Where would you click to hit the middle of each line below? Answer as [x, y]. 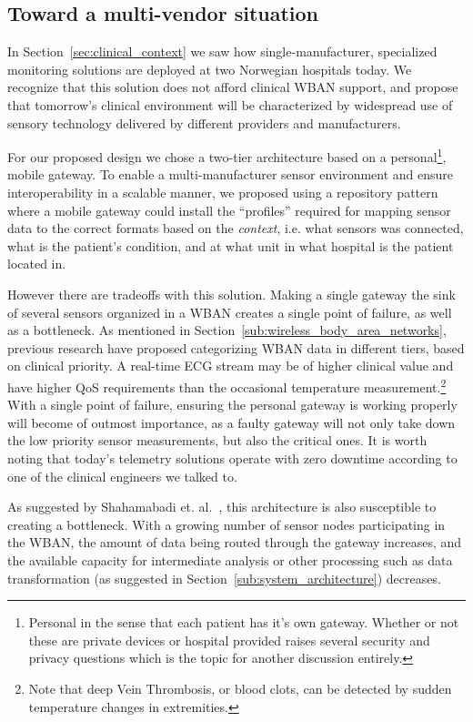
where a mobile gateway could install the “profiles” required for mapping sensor [229, 210]
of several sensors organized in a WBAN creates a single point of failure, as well [230, 312]
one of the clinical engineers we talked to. [122, 476]
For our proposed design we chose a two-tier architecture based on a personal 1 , [227, 155]
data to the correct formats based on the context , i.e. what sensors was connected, [236, 228]
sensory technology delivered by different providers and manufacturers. [204, 122]
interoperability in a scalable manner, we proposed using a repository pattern [223, 193]
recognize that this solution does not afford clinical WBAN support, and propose [233, 87]
